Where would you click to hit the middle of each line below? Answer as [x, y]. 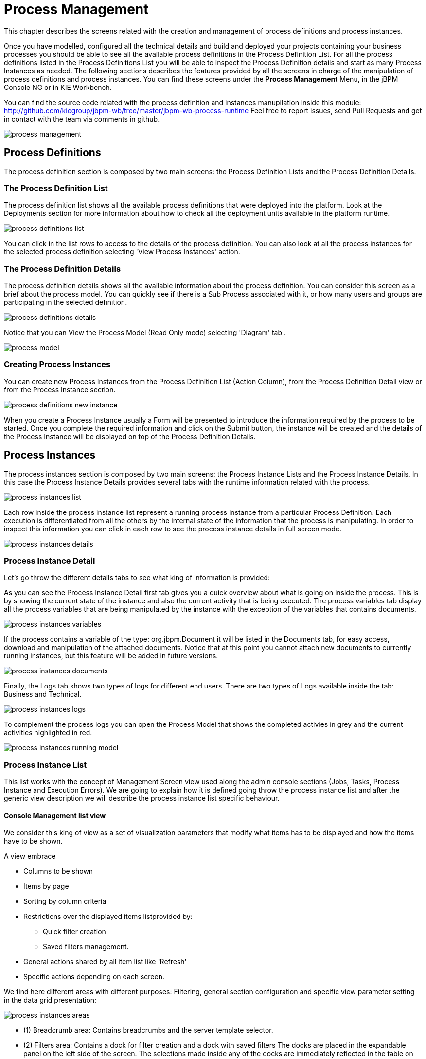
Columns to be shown [58, 871]
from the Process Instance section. [60, 389]
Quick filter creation [74, 932]
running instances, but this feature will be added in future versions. [111, 656]
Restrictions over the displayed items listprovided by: [108, 917]
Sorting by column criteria [65, 901]
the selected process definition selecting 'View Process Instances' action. [122, 252]
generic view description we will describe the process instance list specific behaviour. [142, 798]
